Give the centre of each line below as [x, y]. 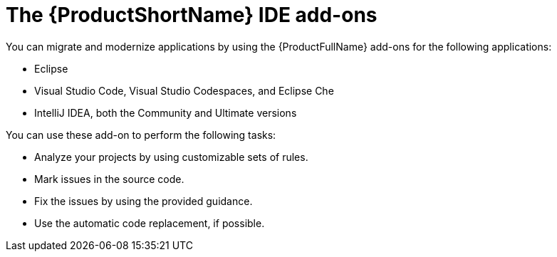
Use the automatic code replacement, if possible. [150, 223]
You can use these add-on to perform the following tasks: [141, 135]
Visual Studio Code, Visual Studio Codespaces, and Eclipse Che [184, 90]
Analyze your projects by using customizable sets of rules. [171, 157]
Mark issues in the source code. [109, 179]
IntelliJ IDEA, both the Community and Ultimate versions [166, 112]
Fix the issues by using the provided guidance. [144, 201]
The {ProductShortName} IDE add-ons [192, 15]
